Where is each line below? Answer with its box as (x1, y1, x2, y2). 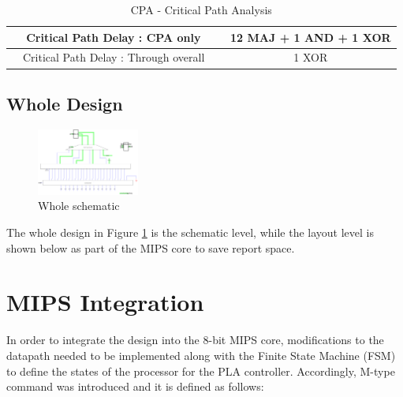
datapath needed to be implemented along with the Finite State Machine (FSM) (6, 346, 396, 363)
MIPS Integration (6, 286, 204, 318)
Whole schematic (38, 197, 120, 214)
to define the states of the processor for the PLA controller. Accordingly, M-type (6, 362, 395, 379)
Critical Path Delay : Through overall (22, 49, 205, 66)
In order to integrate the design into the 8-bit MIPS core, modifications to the (6, 331, 384, 348)
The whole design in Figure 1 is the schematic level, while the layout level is (6, 224, 374, 241)
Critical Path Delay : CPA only (26, 28, 201, 45)
